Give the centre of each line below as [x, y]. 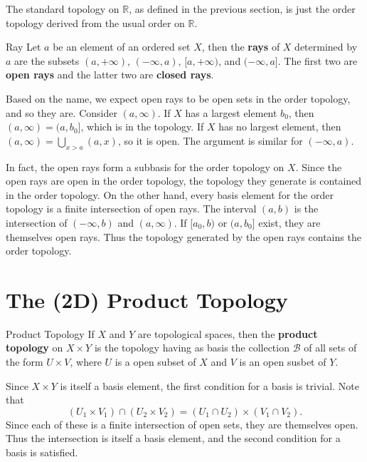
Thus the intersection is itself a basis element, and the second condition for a [173, 438]
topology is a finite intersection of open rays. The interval [131, 209]
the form [25, 362]
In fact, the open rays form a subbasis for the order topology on [145, 166]
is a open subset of [155, 362]
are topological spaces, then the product [228, 333]
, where [86, 362]
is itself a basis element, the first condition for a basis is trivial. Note [209, 385]
